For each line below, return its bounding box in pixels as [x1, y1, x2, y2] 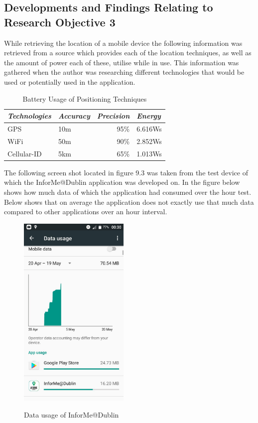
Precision [97, 111, 130, 121]
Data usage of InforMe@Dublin [24, 409, 119, 420]
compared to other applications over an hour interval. [4, 206, 167, 217]
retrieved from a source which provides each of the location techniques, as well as [4, 47, 252, 58]
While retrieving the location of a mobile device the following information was [4, 37, 243, 48]
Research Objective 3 [4, 14, 116, 29]
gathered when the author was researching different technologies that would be [4, 67, 245, 77]
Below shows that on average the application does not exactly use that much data [4, 196, 254, 207]
